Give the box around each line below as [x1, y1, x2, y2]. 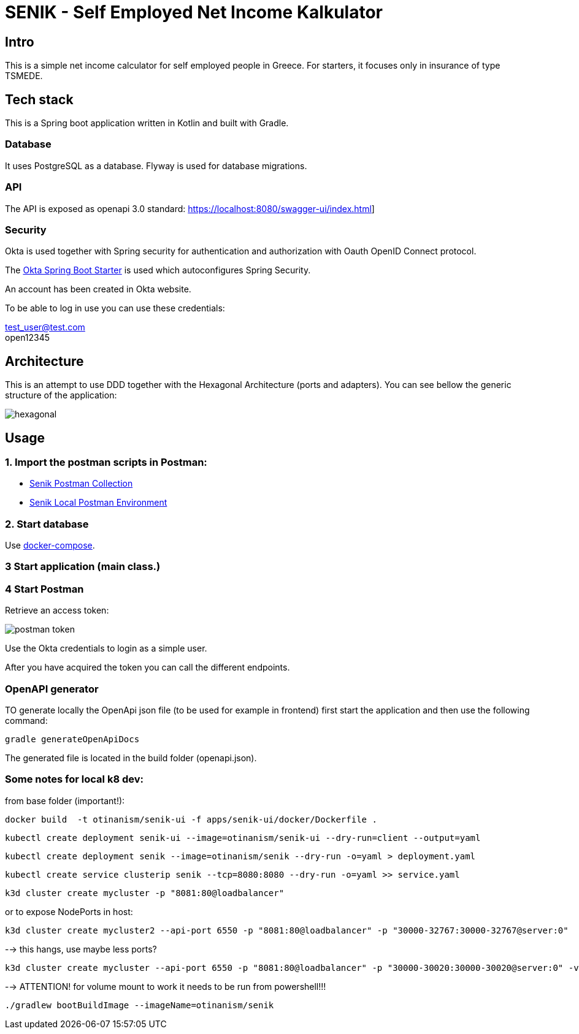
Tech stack [5, 91, 74, 107]
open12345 [5, 332, 50, 343]
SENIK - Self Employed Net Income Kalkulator [5, 2, 383, 23]
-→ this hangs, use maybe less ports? [5, 943, 157, 954]
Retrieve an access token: [5, 605, 109, 616]
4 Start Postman [5, 582, 84, 595]
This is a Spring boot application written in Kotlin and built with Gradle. [5, 118, 289, 129]
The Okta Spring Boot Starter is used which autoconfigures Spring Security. [5, 265, 311, 276]
